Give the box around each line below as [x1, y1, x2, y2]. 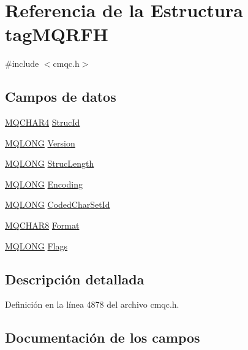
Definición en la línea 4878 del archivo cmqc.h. [5, 298, 179, 311]
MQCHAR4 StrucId [5, 116, 80, 129]
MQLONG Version [5, 136, 75, 149]
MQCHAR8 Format [5, 219, 80, 232]
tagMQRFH [5, 21, 108, 47]
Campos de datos [5, 87, 116, 106]
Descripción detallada [5, 269, 145, 288]
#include [5, 57, 39, 70]
